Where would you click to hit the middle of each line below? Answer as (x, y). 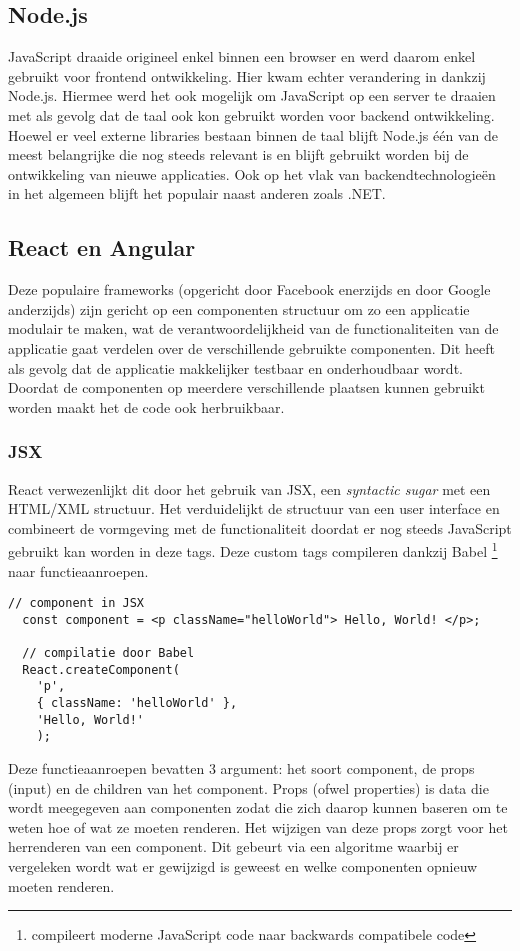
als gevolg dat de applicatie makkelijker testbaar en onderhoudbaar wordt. (235, 367)
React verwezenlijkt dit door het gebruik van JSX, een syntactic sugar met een (249, 488)
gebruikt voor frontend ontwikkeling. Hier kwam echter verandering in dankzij (247, 75)
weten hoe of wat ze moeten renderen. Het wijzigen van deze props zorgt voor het (258, 826)
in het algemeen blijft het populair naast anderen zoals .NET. (197, 193)
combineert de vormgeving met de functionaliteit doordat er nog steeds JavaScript (260, 527)
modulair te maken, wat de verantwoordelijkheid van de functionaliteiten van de (253, 328)
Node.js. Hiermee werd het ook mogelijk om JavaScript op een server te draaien (252, 95)
